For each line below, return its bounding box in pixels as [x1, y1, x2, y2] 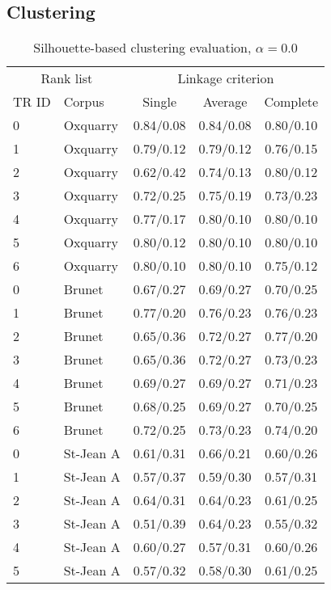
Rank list [40, 69, 93, 88]
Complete [264, 92, 319, 112]
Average [202, 92, 248, 112]
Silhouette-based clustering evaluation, [33, 38, 252, 57]
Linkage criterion [177, 69, 274, 88]
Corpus [63, 92, 104, 112]
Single [142, 92, 177, 112]
